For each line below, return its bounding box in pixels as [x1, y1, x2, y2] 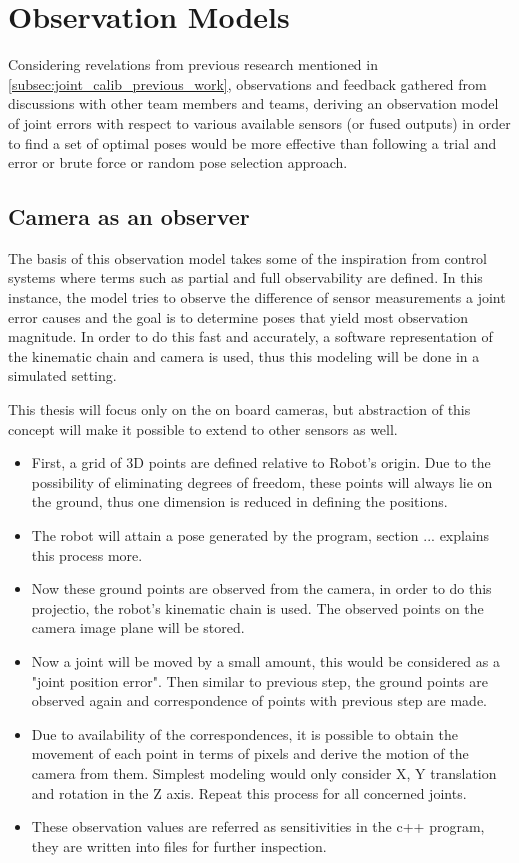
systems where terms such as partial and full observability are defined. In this [8, 267, 483, 288]
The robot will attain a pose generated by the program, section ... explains [31, 525, 490, 546]
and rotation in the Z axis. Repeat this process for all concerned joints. [31, 782, 467, 803]
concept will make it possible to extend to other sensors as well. [8, 418, 398, 439]
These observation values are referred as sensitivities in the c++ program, [31, 816, 485, 837]
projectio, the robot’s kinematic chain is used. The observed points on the [31, 597, 484, 618]
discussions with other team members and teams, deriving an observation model [8, 93, 499, 114]
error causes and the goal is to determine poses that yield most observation [8, 306, 468, 327]
